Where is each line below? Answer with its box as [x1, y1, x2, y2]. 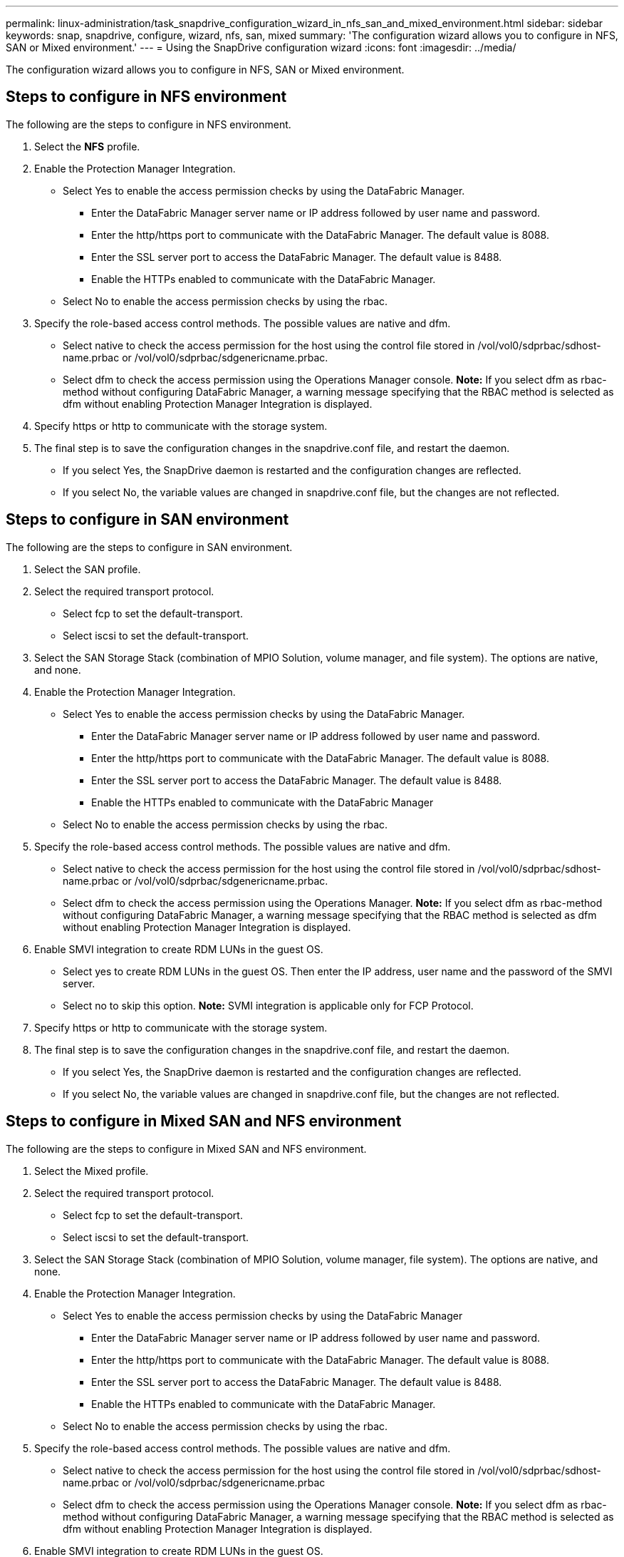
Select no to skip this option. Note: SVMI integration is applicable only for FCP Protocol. [63, 999, 474, 1012]
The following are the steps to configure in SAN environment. [6, 540, 293, 553]
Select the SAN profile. [34, 562, 141, 575]
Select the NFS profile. [34, 140, 140, 153]
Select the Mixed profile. [34, 1164, 149, 1177]
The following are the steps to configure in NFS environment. [6, 118, 291, 130]
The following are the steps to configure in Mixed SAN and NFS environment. [6, 1142, 367, 1155]
